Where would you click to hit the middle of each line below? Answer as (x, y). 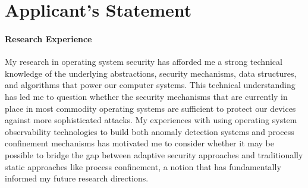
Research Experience (48, 38)
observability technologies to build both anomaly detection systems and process (150, 131)
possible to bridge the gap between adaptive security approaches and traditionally (154, 154)
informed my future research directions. (77, 178)
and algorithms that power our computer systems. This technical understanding (150, 85)
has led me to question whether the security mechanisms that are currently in (146, 96)
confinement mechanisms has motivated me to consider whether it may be (139, 143)
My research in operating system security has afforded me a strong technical (144, 62)
